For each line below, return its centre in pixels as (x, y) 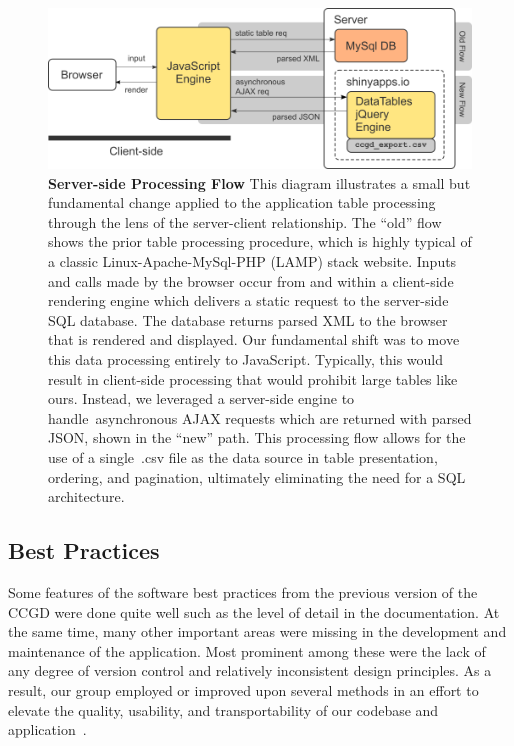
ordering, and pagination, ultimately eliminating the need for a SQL (257, 476)
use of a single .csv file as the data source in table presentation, (243, 457)
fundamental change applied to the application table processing (242, 202)
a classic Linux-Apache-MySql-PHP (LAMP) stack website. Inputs (252, 261)
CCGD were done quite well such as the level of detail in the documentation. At (254, 611)
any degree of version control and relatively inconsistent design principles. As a (250, 670)
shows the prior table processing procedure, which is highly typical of (260, 241)
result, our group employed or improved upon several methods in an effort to (243, 689)
